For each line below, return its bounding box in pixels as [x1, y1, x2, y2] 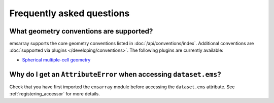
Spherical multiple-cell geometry [22, 56, 91, 63]
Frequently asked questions [9, 8, 130, 19]
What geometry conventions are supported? [9, 27, 153, 36]
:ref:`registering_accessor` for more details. [9, 91, 100, 97]
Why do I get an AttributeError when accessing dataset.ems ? [9, 70, 222, 79]
